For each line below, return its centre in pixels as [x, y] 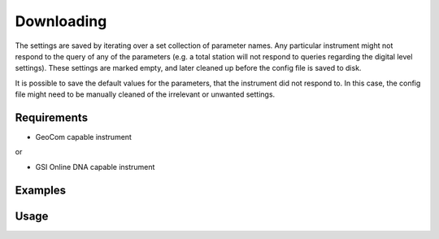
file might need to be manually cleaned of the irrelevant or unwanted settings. [145, 94]
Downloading [61, 21]
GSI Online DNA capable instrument [95, 167]
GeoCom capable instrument [83, 137]
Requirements [52, 117]
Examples [41, 190]
